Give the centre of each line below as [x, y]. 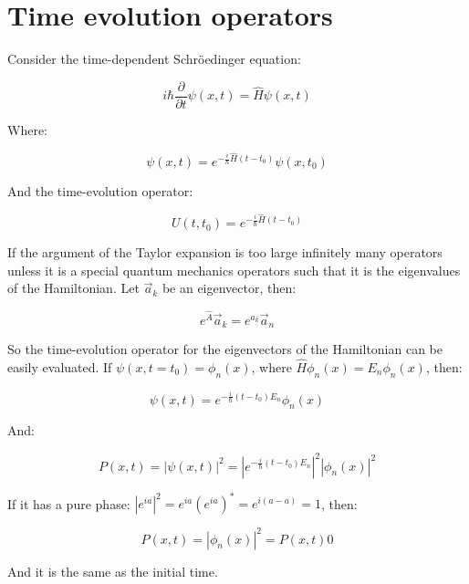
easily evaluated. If [60, 366]
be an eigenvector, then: [229, 288]
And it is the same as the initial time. [113, 571]
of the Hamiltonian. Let [73, 288]
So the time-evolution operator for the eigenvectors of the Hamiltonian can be [225, 349]
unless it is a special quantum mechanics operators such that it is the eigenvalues [234, 270]
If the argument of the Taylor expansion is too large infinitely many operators [225, 252]
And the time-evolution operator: [100, 191]
